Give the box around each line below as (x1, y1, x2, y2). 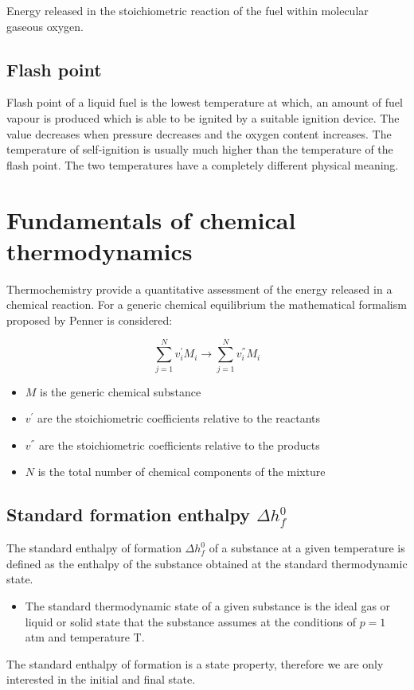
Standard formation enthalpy (6, 502, 250, 527)
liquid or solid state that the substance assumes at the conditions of (25, 613, 356, 630)
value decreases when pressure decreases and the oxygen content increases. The (6, 125, 392, 142)
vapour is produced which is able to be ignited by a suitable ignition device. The (6, 109, 400, 126)
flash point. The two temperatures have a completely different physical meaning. (6, 156, 399, 173)
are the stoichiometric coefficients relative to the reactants (37, 410, 321, 427)
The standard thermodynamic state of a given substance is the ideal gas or (25, 597, 391, 614)
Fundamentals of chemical (6, 203, 296, 236)
